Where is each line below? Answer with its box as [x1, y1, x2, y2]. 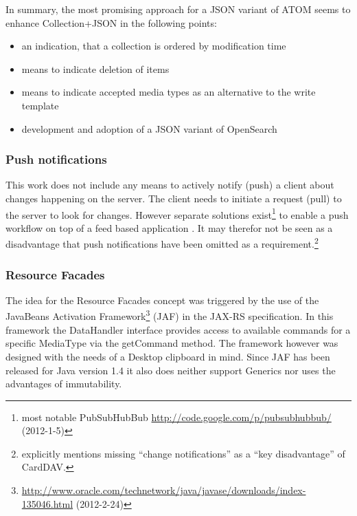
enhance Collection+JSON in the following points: [5, 15, 217, 30]
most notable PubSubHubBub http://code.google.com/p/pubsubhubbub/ [21, 409, 332, 424]
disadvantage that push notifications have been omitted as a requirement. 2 [5, 235, 319, 251]
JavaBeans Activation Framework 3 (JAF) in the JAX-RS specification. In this [5, 307, 334, 323]
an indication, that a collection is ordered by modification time [21, 39, 286, 53]
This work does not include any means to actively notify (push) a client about [5, 178, 334, 192]
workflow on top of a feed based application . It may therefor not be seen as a [5, 220, 333, 235]
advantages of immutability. [5, 376, 122, 391]
